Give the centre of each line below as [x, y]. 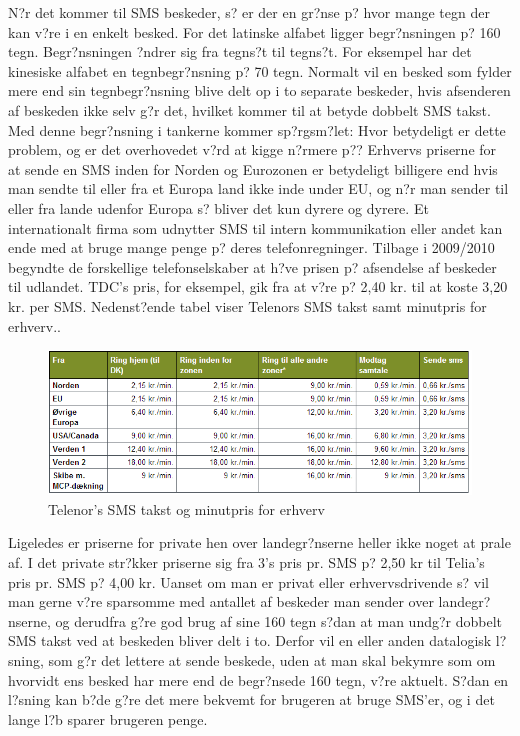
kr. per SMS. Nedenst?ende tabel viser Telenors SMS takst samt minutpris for [247, 305]
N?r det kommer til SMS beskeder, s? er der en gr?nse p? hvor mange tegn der [249, 12]
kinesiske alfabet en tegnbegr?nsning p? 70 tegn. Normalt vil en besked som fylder [260, 70]
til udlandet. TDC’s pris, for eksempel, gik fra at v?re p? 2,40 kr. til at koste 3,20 [258, 286]
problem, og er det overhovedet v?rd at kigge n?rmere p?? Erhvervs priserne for [252, 149]
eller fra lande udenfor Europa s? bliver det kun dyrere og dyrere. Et [218, 207]
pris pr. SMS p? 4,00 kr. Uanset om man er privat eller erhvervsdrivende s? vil [248, 581]
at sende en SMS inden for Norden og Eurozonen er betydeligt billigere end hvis [253, 168]
